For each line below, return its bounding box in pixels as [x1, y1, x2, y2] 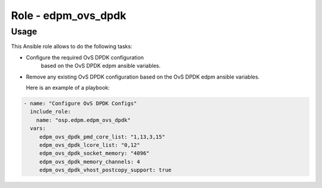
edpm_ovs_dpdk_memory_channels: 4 [39, 158, 140, 165]
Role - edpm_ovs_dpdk [11, 9, 126, 22]
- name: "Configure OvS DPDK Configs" [23, 100, 137, 106]
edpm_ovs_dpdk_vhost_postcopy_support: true [39, 167, 172, 174]
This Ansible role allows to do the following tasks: [11, 43, 132, 50]
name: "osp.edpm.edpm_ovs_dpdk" [36, 117, 131, 123]
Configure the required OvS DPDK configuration [26, 54, 144, 61]
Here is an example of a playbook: [26, 84, 110, 91]
